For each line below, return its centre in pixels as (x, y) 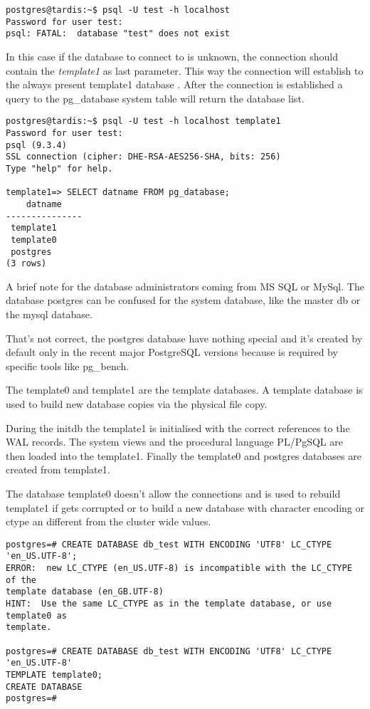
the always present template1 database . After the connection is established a (174, 84)
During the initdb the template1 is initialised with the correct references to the (178, 427)
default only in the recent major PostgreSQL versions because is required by (172, 352)
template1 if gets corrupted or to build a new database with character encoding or (185, 507)
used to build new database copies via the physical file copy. (137, 404)
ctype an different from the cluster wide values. (109, 521)
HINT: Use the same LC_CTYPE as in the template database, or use (169, 604)
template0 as (36, 615)
